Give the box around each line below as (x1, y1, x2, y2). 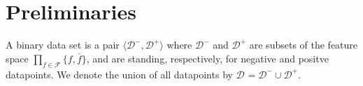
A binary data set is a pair (6, 37, 120, 52)
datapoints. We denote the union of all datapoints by (6, 67, 233, 81)
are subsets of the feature (249, 37, 358, 52)
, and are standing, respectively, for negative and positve (86, 51, 329, 65)
